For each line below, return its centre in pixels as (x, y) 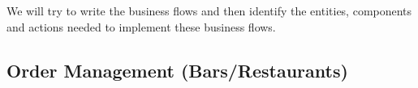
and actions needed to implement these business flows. (141, 26)
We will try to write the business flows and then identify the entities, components (209, 10)
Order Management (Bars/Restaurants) (177, 70)
